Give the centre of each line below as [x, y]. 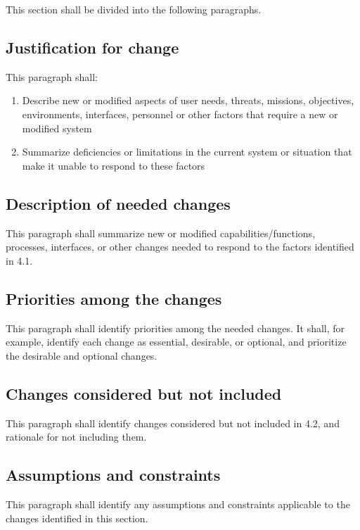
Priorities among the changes [114, 298]
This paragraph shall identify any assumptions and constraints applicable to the [178, 504]
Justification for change [92, 47]
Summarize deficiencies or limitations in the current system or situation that [187, 152]
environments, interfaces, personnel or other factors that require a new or [180, 114]
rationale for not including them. [76, 437]
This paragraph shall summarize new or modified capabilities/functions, [161, 233]
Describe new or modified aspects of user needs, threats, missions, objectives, [188, 100]
